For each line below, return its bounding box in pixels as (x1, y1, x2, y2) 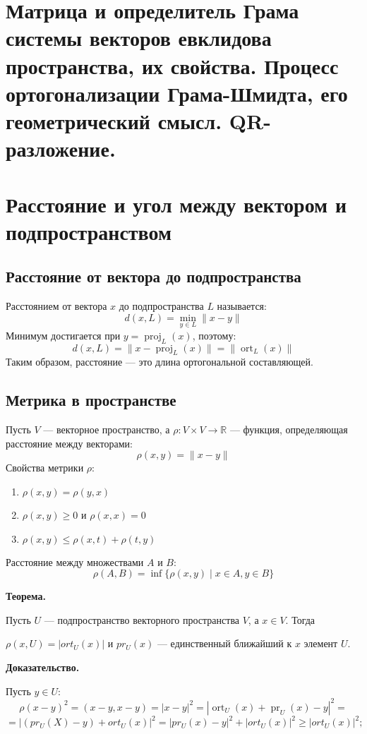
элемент (303, 636, 338, 651)
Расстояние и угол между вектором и (6, 189, 347, 218)
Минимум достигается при (6, 327, 121, 342)
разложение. (6, 134, 116, 163)
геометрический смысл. (6, 106, 222, 135)
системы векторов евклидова (6, 23, 272, 52)
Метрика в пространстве (6, 389, 176, 411)
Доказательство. (6, 660, 80, 675)
